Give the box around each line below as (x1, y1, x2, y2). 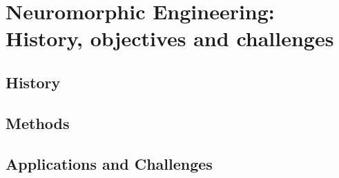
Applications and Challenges (6, 152, 213, 174)
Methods (6, 112, 70, 133)
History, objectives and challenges (6, 24, 334, 52)
